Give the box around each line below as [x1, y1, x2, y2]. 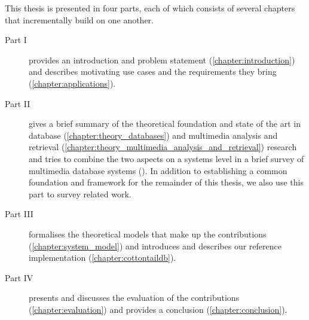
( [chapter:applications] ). [29, 77, 116, 89]
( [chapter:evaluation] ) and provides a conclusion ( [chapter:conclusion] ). [29, 303, 287, 315]
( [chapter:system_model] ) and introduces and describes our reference [29, 239, 282, 252]
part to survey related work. [29, 187, 131, 200]
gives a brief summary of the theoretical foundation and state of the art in [29, 117, 301, 130]
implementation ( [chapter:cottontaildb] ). [29, 251, 176, 264]
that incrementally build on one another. [5, 13, 154, 26]
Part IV [5, 271, 33, 284]
